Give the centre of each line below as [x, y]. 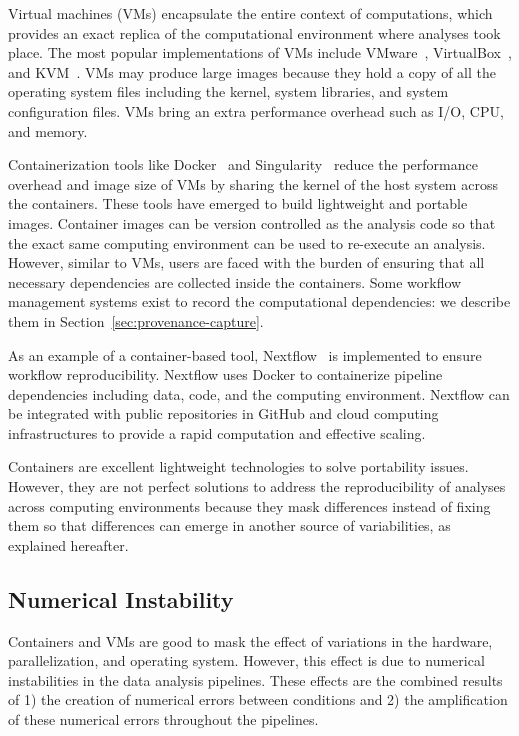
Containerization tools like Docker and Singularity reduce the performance [243, 164]
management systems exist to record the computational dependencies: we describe [259, 301]
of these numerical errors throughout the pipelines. [163, 719]
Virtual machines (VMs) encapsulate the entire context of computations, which [250, 13]
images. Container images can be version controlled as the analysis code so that [252, 222]
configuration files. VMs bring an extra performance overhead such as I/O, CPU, [256, 110]
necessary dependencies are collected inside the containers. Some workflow [235, 281]
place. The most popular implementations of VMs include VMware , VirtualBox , [260, 52]
